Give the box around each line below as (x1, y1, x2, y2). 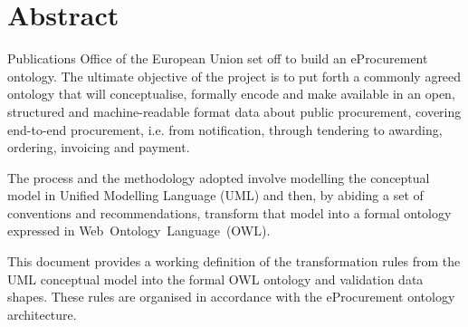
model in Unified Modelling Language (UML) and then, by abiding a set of (7, 186, 424, 205)
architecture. (7, 304, 77, 323)
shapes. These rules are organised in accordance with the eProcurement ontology (7, 287, 455, 306)
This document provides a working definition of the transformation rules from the (7, 252, 461, 271)
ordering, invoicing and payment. (7, 138, 190, 157)
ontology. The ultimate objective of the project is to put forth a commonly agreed (7, 66, 462, 85)
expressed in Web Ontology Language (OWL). (7, 221, 271, 240)
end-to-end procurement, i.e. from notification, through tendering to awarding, (7, 120, 443, 139)
